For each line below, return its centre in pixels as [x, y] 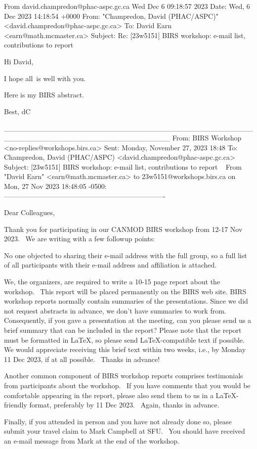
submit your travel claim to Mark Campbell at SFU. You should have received [125, 431]
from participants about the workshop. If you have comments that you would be [127, 385]
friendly [16, 405]
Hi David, [19, 61]
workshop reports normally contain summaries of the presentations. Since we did [126, 301]
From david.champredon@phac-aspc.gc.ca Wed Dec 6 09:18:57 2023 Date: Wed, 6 [127, 6]
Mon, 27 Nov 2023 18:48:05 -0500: [55, 186]
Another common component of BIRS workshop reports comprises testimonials [124, 376]
